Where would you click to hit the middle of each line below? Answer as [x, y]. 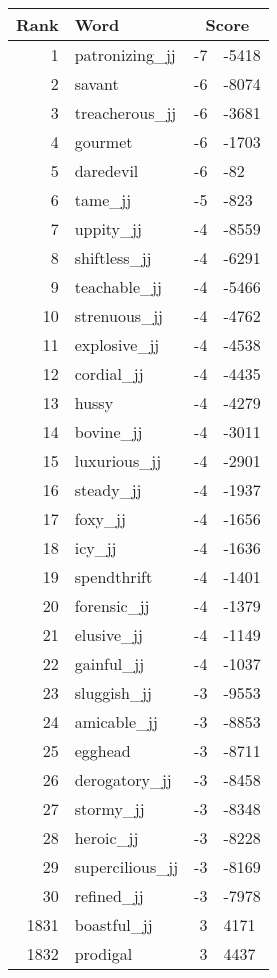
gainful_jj [109, 663]
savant [96, 83]
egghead [102, 750]
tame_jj [103, 199]
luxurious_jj [118, 460]
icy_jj [95, 547]
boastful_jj [113, 924]
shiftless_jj [113, 257]
